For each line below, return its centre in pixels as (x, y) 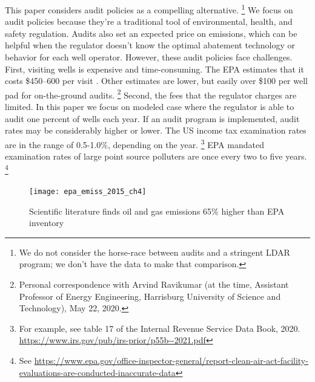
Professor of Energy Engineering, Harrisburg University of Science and (150, 296)
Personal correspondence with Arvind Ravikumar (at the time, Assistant (154, 284)
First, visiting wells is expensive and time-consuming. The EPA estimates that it (154, 69)
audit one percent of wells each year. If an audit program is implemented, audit (152, 118)
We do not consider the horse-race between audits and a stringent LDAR (154, 252)
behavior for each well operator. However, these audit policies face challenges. (149, 57)
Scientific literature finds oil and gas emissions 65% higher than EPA (157, 211)
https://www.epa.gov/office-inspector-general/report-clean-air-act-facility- (171, 360)
